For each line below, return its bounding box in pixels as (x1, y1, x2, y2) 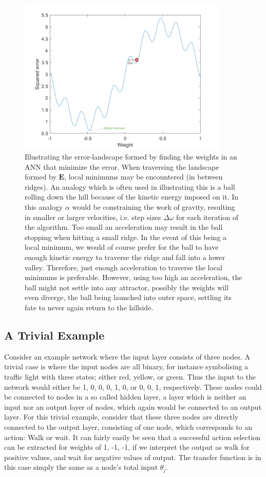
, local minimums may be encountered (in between (64, 171, 223, 182)
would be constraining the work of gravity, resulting (72, 202, 235, 212)
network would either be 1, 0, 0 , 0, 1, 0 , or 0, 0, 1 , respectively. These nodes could (4, 381, 262, 392)
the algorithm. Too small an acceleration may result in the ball (25, 222, 223, 232)
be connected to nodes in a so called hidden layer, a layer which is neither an (4, 391, 246, 402)
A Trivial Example (4, 327, 105, 343)
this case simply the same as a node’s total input (4, 462, 158, 472)
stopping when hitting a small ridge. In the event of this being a (25, 231, 227, 242)
